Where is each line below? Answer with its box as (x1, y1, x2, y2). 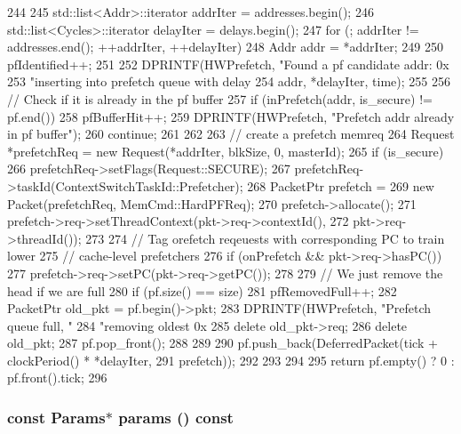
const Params (7, 406, 106, 428)
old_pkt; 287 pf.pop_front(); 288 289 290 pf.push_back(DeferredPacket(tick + (7, 334, 438, 352)
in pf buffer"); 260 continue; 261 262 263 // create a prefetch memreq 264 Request (7, 125, 455, 143)
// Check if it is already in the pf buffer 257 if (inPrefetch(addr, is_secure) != (7, 89, 433, 108)
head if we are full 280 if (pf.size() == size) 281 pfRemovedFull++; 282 (7, 281, 397, 300)
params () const (118, 406, 234, 428)
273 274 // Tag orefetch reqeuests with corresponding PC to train (85, 229, 445, 247)
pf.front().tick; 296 (7, 368, 107, 387)
